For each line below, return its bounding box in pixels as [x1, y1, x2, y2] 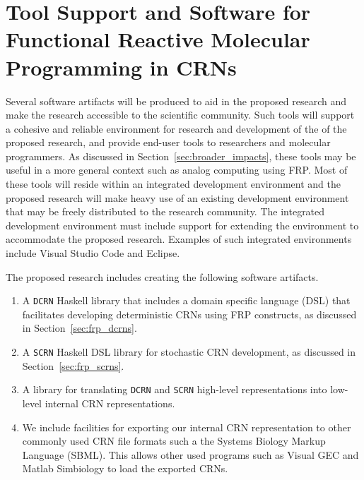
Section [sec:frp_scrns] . [22, 358, 124, 373]
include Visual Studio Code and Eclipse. [6, 246, 180, 260]
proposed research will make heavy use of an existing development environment [6, 190, 349, 205]
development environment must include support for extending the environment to [6, 217, 359, 232]
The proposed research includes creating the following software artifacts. [6, 269, 319, 284]
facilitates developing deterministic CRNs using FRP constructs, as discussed [22, 306, 357, 321]
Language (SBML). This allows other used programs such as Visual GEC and [22, 447, 359, 462]
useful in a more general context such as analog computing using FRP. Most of [6, 162, 348, 177]
